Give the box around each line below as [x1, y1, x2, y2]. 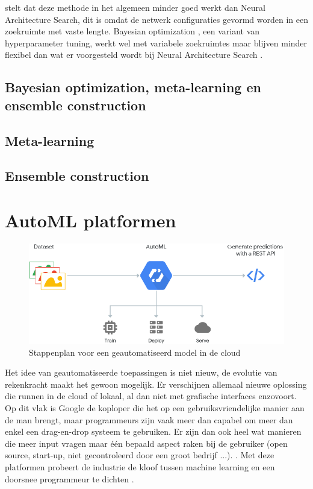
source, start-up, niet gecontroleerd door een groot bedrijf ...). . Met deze [5, 449, 274, 461]
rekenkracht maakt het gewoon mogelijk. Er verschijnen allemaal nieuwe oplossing [5, 377, 307, 390]
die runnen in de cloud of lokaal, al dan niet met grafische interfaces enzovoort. [5, 390, 297, 402]
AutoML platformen [5, 207, 176, 232]
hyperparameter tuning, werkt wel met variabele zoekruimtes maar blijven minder [5, 36, 308, 49]
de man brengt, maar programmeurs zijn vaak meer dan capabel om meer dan [5, 413, 293, 426]
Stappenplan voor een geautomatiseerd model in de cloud [29, 345, 241, 358]
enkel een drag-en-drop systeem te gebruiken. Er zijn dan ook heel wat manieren [5, 425, 302, 438]
